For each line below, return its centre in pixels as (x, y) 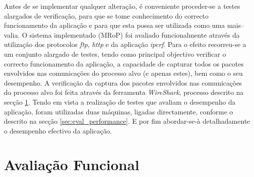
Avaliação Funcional (72, 164)
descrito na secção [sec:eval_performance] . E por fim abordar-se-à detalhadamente (127, 121)
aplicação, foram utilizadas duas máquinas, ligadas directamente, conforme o (118, 111)
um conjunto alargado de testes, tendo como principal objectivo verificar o (115, 54)
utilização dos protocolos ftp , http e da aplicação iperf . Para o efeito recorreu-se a (125, 44)
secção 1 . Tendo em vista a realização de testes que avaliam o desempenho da (120, 101)
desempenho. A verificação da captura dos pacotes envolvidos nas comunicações (123, 82)
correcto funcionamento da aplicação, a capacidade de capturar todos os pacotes (124, 63)
